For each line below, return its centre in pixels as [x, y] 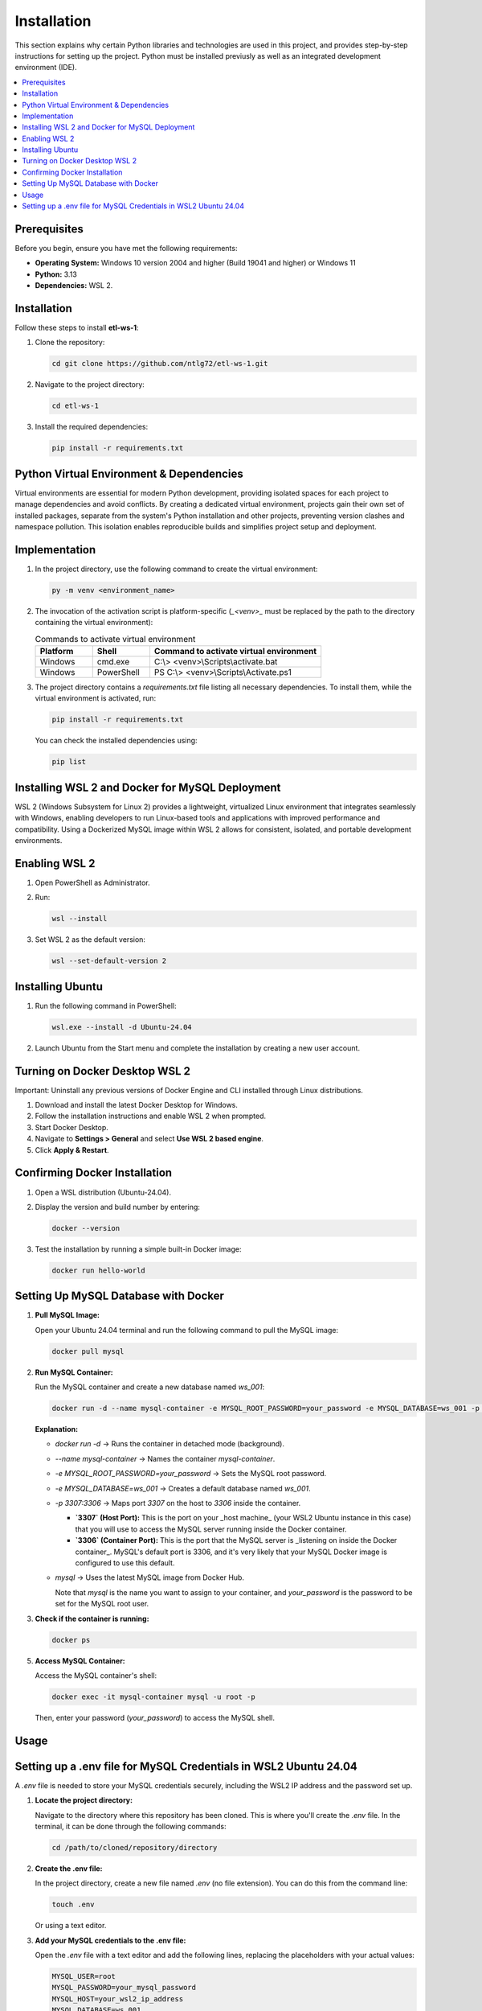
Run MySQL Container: [74, 1372]
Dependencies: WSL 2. [74, 286]
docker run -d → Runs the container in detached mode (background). [170, 1444]
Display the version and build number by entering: [118, 1207]
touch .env [73, 1905]
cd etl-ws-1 [76, 406]
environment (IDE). [46, 68]
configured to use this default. [125, 1563]
